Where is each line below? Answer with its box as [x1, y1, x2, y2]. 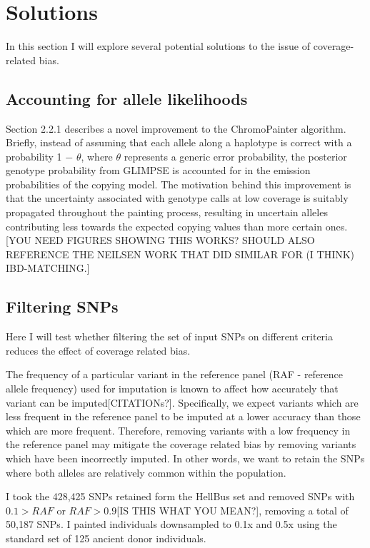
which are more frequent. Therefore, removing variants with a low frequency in [6, 422, 351, 437]
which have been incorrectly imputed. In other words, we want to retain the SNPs [6, 451, 365, 465]
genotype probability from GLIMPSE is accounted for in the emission [6, 163, 311, 178]
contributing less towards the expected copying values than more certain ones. [6, 218, 348, 233]
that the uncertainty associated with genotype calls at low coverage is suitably [6, 191, 349, 205]
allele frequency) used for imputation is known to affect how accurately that [6, 381, 339, 396]
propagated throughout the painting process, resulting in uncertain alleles [6, 205, 328, 220]
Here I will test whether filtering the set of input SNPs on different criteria [6, 329, 333, 344]
